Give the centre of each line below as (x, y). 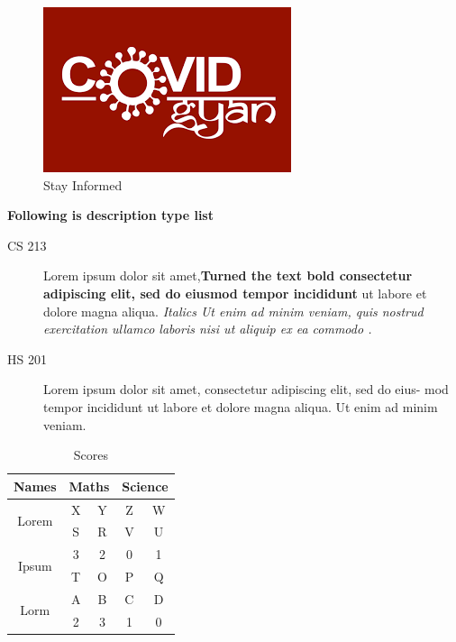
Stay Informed (83, 184)
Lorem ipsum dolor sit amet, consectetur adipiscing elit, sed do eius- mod (246, 389)
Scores (91, 455)
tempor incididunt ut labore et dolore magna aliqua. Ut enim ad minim (241, 406)
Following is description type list (110, 215)
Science (145, 486)
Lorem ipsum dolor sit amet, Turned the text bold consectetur (228, 275)
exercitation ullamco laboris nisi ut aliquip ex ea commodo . (208, 329)
